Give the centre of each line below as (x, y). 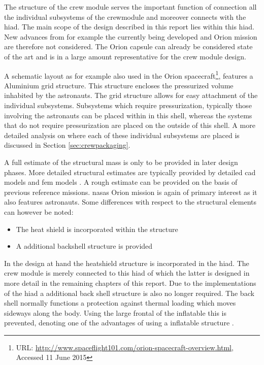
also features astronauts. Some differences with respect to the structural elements (130, 202)
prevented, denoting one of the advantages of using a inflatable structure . (119, 323)
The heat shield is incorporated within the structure (97, 229)
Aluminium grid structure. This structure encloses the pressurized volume (119, 85)
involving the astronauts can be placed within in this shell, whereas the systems (128, 115)
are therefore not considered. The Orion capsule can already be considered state (128, 46)
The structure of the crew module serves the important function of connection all (130, 7)
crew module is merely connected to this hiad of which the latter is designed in (127, 273)
